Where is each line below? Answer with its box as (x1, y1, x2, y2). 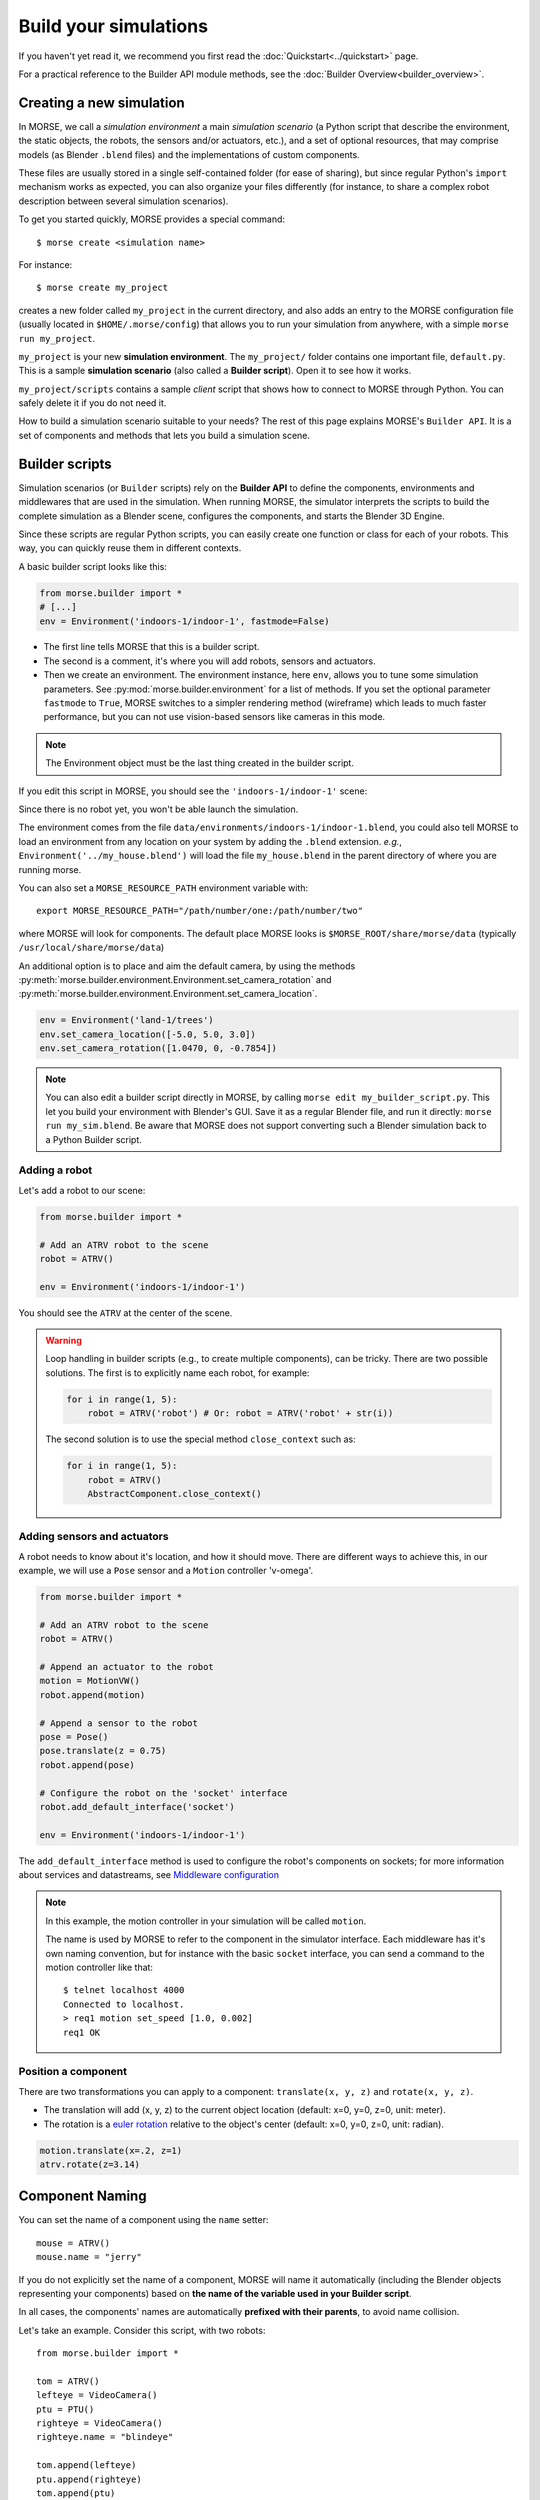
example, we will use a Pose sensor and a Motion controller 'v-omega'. (18, 1565, 314, 1577)
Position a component (18, 2065, 128, 2079)
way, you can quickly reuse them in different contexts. (18, 542, 242, 554)
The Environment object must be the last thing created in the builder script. (45, 757, 355, 769)
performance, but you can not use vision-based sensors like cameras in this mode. (43, 711, 385, 723)
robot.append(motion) (39, 1689, 146, 1700)
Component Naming (18, 2188, 147, 2205)
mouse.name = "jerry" (36, 2251, 142, 2263)
